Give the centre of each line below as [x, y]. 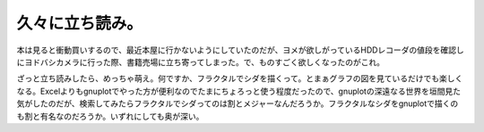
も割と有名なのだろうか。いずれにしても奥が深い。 [110, 116]
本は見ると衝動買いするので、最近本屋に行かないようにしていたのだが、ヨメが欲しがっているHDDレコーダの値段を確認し [241, 50]
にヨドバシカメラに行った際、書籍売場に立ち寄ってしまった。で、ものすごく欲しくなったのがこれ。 [201, 62]
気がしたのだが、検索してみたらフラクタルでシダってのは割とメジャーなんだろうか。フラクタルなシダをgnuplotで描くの [238, 103]
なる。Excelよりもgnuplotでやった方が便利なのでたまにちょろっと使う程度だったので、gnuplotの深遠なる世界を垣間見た [239, 91]
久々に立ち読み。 [80, 23]
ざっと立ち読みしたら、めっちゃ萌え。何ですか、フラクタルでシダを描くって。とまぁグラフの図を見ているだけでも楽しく [240, 78]
